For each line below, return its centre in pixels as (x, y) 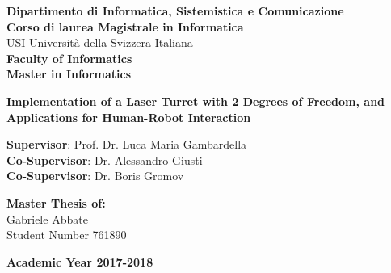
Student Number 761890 (67, 235)
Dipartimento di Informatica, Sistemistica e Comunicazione (175, 10)
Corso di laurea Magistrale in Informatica (125, 26)
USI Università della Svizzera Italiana (100, 42)
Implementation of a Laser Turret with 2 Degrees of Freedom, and (196, 101)
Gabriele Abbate (47, 218)
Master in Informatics (69, 74)
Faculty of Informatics (69, 58)
